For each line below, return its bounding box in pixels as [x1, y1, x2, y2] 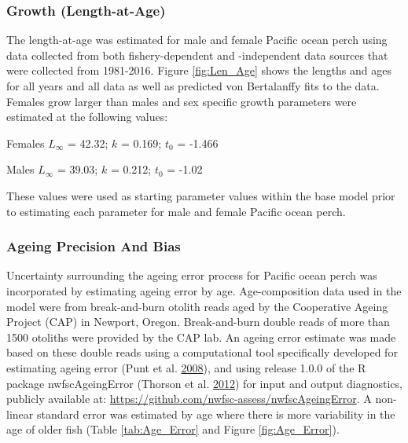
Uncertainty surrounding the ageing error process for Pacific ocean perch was [6, 267, 377, 284]
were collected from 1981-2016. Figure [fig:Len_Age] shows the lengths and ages [6, 62, 392, 79]
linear [6, 405, 34, 422]
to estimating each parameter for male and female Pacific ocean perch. [6, 203, 346, 219]
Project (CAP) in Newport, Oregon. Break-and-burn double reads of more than [6, 313, 390, 330]
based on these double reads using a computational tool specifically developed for [6, 344, 398, 361]
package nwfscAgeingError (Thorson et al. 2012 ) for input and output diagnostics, [6, 375, 402, 391]
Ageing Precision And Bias [6, 236, 181, 256]
